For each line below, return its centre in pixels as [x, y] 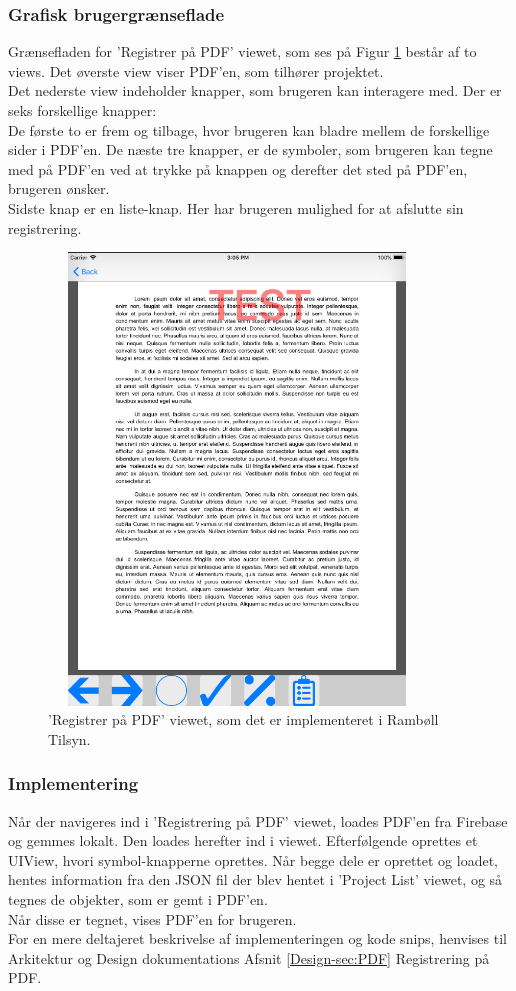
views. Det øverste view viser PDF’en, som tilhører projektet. [196, 70]
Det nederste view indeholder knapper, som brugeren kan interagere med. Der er [255, 90]
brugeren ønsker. [59, 188]
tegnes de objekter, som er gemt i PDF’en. [138, 899]
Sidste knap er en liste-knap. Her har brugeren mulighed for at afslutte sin [236, 207]
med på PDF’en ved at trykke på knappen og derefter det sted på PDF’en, [238, 168]
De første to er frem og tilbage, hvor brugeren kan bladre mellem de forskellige [249, 129]
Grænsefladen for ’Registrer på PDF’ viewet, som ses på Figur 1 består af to [242, 51]
